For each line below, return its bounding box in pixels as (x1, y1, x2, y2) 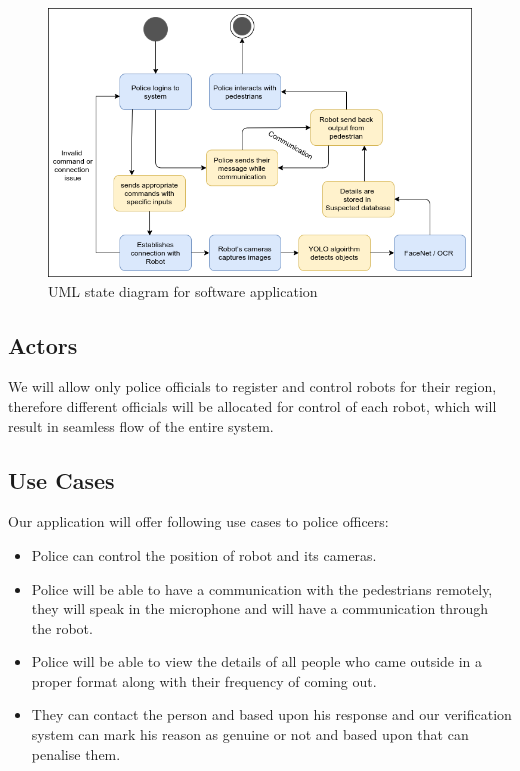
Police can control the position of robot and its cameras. (31, 544, 377, 565)
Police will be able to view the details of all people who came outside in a (31, 651, 483, 672)
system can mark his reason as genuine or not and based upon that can (31, 724, 469, 745)
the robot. (31, 617, 93, 638)
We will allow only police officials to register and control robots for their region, (8, 376, 497, 397)
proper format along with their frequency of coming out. (31, 670, 377, 691)
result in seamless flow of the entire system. (8, 415, 274, 436)
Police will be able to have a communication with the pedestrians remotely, (31, 578, 493, 599)
